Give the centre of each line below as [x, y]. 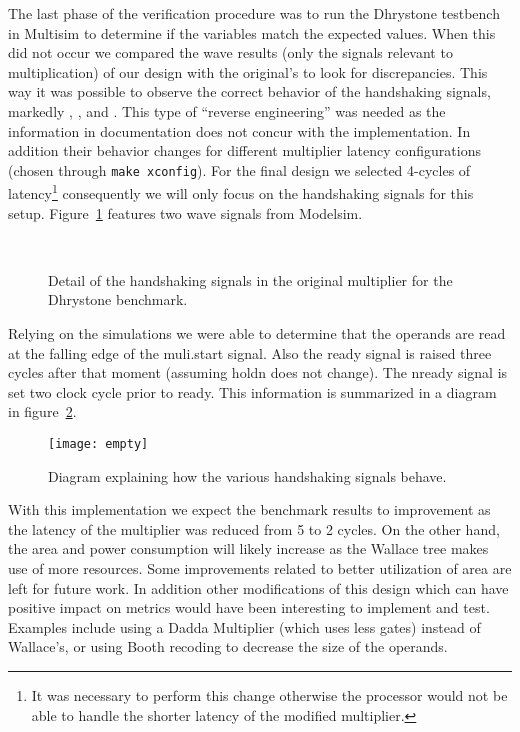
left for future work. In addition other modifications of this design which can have [258, 587]
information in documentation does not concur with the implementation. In [239, 130]
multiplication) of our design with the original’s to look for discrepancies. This [248, 71]
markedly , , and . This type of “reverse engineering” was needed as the [227, 110]
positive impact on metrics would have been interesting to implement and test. [249, 607]
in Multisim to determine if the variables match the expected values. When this [252, 32]
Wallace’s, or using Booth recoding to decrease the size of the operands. [228, 646]
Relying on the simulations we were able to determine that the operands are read [257, 333]
